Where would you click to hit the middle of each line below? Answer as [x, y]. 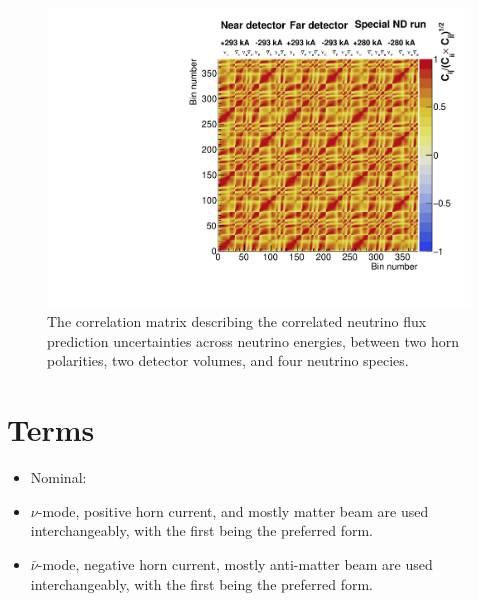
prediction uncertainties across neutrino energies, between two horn [253, 340]
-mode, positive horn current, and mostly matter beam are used [233, 510]
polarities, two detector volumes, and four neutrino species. [228, 360]
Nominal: [58, 477]
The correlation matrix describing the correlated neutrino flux [237, 321]
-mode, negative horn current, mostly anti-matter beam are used [235, 563]
